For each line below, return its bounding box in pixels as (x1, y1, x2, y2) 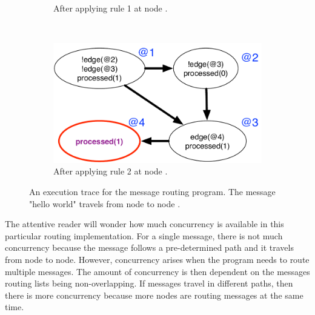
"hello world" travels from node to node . (29, 197, 181, 210)
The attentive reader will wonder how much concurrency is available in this (5, 217, 284, 230)
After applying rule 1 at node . (53, 2, 168, 14)
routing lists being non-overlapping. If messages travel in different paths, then (5, 277, 293, 290)
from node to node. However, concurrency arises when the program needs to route (5, 253, 310, 265)
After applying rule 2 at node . (53, 165, 168, 177)
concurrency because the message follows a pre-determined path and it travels (5, 241, 294, 254)
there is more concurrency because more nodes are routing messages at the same (5, 288, 303, 301)
